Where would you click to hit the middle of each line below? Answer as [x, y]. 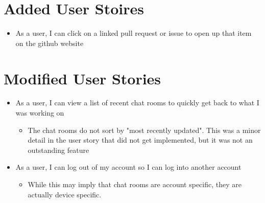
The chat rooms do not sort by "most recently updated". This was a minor [144, 130]
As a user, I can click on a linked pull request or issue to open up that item [134, 33]
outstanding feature [58, 150]
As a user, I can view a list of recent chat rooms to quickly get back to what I [137, 103]
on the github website [50, 43]
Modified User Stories [82, 78]
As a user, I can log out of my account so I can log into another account [128, 167]
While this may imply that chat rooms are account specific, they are [135, 184]
